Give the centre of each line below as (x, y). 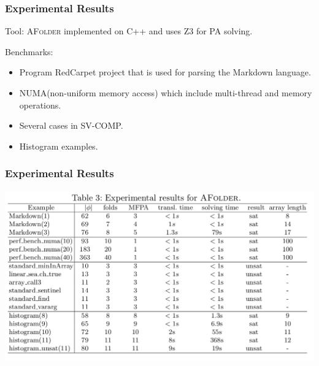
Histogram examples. (59, 146)
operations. (40, 105)
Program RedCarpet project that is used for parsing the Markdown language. (165, 72)
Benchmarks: (29, 51)
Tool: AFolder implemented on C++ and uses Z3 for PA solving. (129, 31)
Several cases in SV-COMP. (71, 125)
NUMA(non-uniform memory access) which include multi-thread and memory (166, 93)
